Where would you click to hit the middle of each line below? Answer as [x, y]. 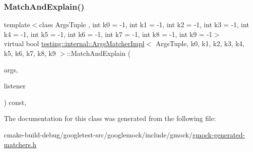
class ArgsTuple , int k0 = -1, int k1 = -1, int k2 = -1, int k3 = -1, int [144, 25]
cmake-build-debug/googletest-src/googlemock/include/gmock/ [98, 134]
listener [15, 86]
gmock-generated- [219, 134]
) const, [15, 102]
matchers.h [20, 144]
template [17, 25]
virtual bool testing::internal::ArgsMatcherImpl [74, 43]
